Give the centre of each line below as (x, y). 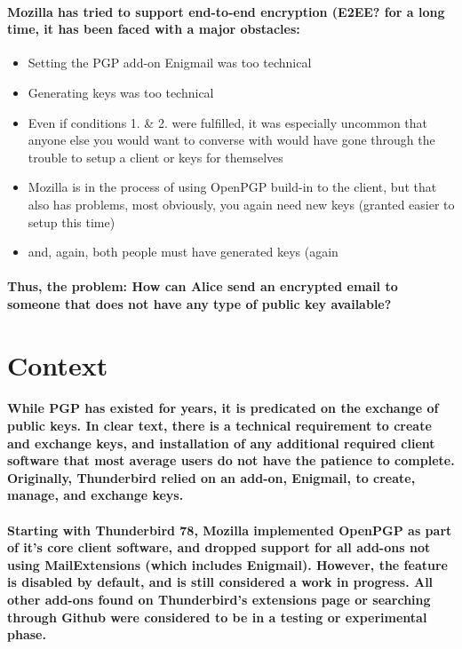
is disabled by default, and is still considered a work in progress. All (220, 582)
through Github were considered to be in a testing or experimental (217, 617)
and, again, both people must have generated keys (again (183, 252)
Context (58, 364)
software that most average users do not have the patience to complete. (231, 460)
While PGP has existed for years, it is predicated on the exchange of (223, 408)
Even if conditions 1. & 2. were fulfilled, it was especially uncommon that (228, 122)
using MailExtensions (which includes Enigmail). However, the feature (227, 564)
